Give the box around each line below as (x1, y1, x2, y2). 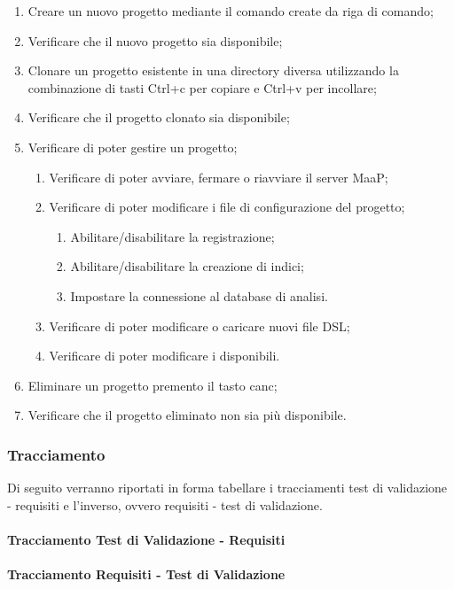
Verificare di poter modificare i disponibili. (49, 346, 280, 365)
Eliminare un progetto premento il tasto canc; (27, 376, 278, 394)
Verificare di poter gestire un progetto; (27, 137, 238, 156)
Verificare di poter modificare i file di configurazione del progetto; (49, 198, 405, 216)
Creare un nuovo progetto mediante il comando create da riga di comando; (27, 2, 434, 19)
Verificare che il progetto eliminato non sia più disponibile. (27, 406, 347, 424)
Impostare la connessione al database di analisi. (70, 286, 328, 305)
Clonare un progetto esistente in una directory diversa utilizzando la (27, 61, 399, 80)
